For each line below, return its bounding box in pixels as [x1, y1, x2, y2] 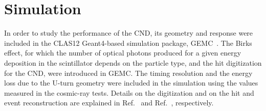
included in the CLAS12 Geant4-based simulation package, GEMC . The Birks [4, 37, 252, 48]
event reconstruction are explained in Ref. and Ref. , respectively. [4, 97, 214, 108]
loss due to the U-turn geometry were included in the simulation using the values [4, 77, 258, 88]
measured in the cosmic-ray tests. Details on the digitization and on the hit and [4, 87, 254, 98]
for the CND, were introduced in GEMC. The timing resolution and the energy [4, 67, 253, 78]
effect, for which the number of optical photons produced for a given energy [4, 47, 241, 58]
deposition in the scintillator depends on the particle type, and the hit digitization [4, 57, 262, 68]
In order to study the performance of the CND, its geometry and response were [4, 27, 253, 38]
